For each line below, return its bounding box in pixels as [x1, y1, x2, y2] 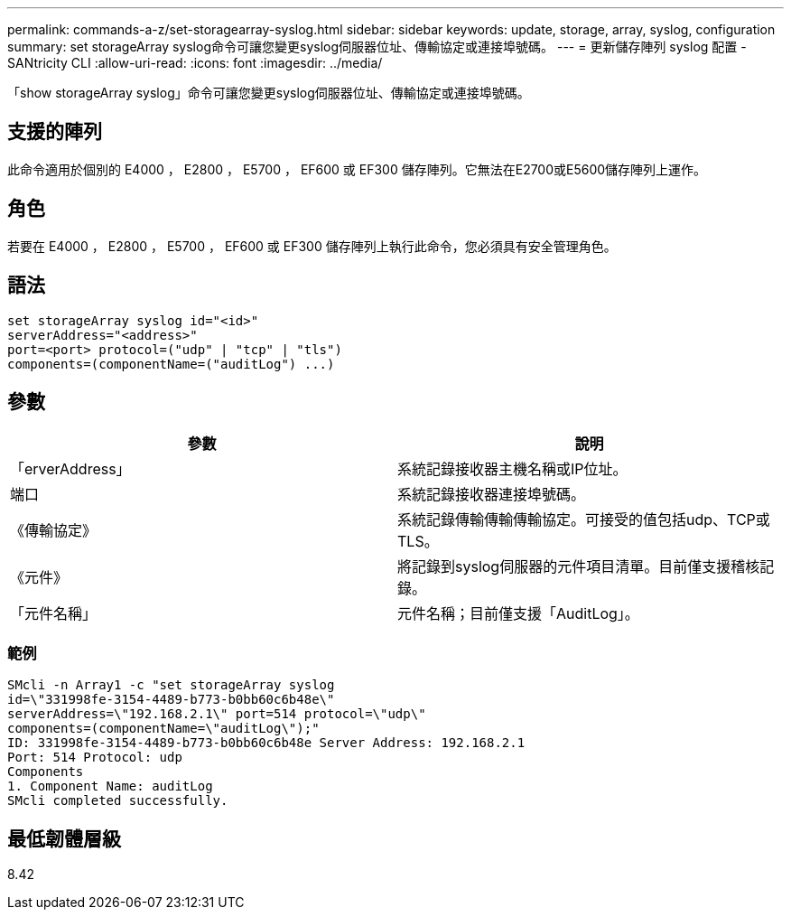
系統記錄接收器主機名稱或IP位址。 [397, 460, 628, 479]
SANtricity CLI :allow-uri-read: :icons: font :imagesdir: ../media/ [7, 55, 383, 70]
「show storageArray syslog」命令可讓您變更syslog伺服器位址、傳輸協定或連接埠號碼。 [7, 85, 530, 100]
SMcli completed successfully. [7, 793, 228, 809]
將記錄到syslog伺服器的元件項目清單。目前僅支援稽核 [397, 557, 760, 576]
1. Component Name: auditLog [7, 779, 213, 794]
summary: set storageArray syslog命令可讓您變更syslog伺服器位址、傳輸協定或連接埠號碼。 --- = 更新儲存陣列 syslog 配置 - [7, 39, 747, 54]
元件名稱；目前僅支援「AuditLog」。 [397, 604, 639, 623]
